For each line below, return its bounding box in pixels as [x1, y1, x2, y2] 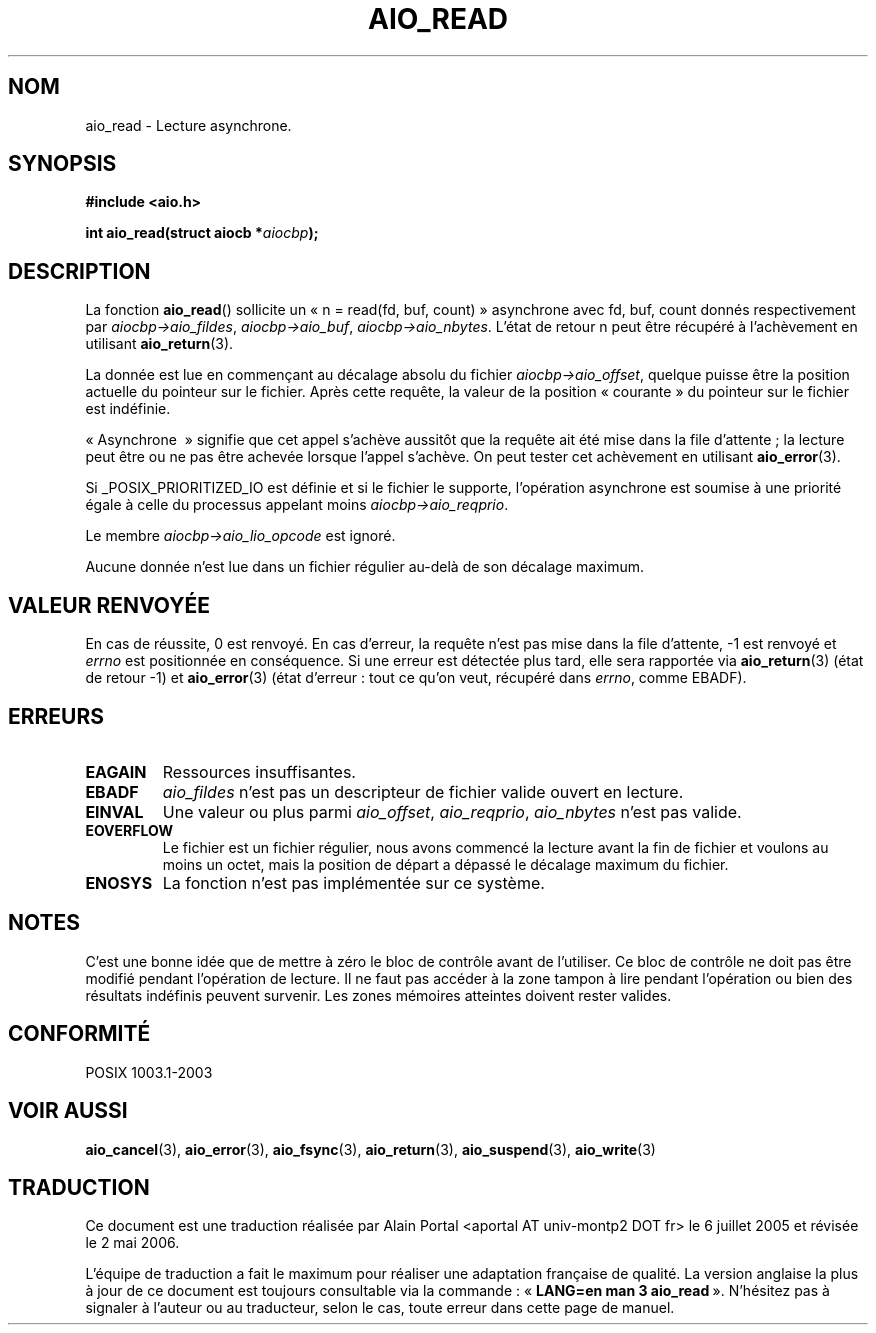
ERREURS [8, 703, 105, 729]
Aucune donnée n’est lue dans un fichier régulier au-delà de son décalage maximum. [85, 558, 644, 576]
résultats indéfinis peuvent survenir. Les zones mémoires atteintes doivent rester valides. [85, 986, 672, 1004]
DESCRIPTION [8, 258, 151, 284]
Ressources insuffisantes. [162, 761, 356, 782]
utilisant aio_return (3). [85, 335, 234, 353]
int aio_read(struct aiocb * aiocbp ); [85, 224, 319, 242]
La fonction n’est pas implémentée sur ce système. [162, 872, 545, 893]
